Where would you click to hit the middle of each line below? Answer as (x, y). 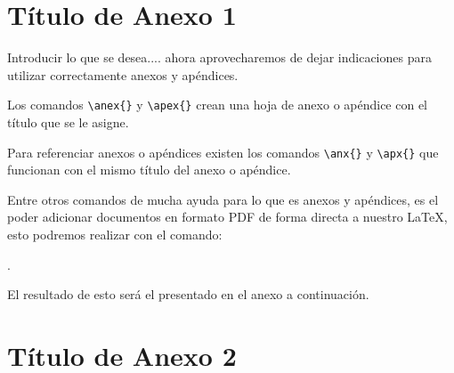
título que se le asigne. (68, 122)
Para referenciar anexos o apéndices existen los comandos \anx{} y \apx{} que (223, 152)
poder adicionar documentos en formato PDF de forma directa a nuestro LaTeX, (227, 217)
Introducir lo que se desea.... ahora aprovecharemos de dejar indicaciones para (219, 57)
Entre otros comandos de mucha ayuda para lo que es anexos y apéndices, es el (223, 199)
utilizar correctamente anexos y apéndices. (123, 74)
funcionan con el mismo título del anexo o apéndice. (149, 170)
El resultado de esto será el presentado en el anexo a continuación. (188, 294)
